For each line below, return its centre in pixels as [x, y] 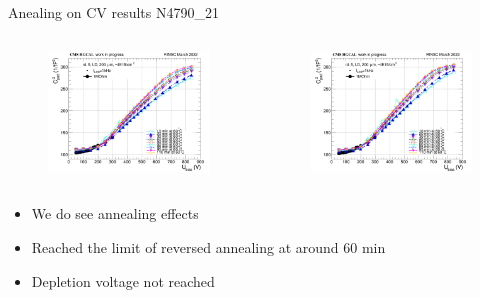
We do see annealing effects [115, 213]
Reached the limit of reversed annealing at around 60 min [208, 246]
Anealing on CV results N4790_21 [113, 12]
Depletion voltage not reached [123, 280]
